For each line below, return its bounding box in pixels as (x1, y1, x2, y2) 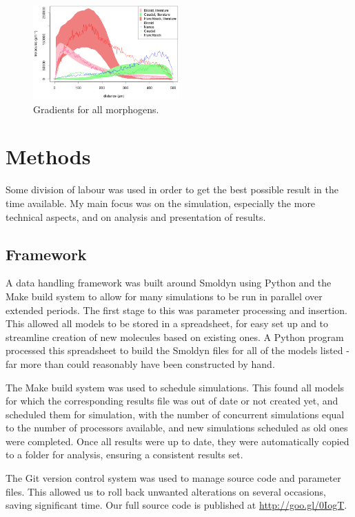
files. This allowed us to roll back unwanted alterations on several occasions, (6, 484, 326, 498)
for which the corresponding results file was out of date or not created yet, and (6, 393, 338, 408)
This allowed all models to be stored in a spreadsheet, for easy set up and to (6, 316, 329, 331)
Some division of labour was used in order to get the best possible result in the (6, 182, 338, 197)
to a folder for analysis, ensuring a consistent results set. (6, 447, 243, 462)
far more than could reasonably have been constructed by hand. (6, 356, 275, 371)
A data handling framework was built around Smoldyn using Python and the (6, 275, 332, 290)
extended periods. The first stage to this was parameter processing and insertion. (6, 302, 347, 317)
